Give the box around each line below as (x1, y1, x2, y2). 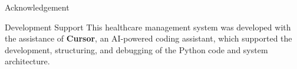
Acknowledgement (5, 1, 70, 13)
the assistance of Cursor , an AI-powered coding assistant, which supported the (5, 32, 292, 44)
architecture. (5, 55, 50, 67)
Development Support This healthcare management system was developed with (5, 20, 291, 33)
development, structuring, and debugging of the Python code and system (5, 43, 268, 56)
